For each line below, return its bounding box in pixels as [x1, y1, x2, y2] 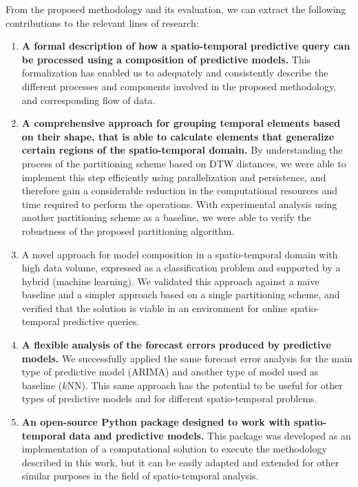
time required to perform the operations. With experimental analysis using [21, 196, 337, 211]
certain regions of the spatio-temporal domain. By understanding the [21, 143, 343, 157]
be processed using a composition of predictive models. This [21, 52, 311, 66]
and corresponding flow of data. [21, 92, 156, 107]
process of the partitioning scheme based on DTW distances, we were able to [21, 156, 346, 170]
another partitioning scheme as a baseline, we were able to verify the [21, 210, 311, 225]
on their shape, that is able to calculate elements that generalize [21, 129, 335, 143]
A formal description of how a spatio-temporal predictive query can [21, 39, 350, 53]
